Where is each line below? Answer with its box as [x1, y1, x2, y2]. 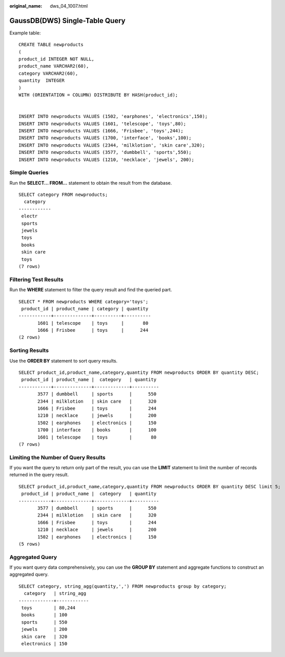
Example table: [9, 30, 41, 36]
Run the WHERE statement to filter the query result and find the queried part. [9, 287, 172, 293]
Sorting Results [9, 347, 49, 354]
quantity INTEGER [18, 77, 65, 84]
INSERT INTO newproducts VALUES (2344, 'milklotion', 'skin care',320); [18, 142, 205, 148]
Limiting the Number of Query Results [9, 454, 106, 461]
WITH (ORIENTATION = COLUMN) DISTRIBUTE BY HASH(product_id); [18, 92, 178, 98]
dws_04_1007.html [50, 3, 88, 9]
